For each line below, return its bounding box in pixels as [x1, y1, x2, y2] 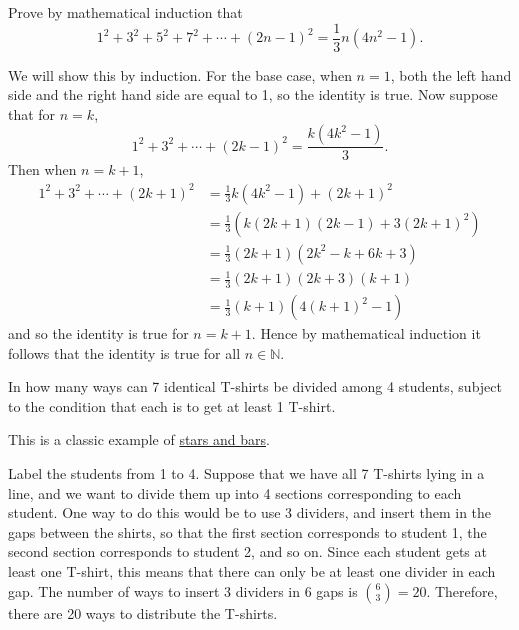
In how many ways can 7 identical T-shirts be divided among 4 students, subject [8, 376, 502, 397]
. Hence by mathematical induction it [251, 323, 481, 344]
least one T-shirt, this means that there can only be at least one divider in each [8, 561, 496, 581]
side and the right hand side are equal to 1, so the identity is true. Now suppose [8, 84, 498, 105]
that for [8, 103, 56, 124]
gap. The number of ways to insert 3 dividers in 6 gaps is [8, 580, 358, 601]
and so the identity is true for [8, 323, 189, 344]
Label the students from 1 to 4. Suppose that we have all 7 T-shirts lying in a [8, 463, 485, 484]
